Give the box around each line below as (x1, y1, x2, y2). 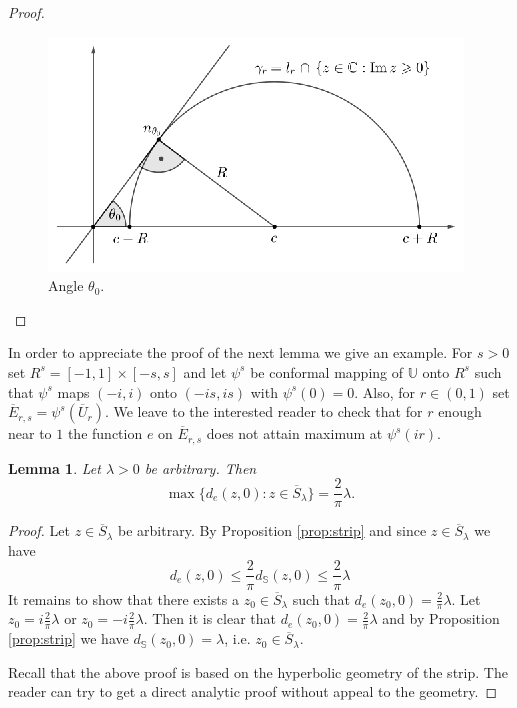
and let (183, 361, 227, 382)
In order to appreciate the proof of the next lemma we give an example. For (8, 342, 473, 363)
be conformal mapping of (250, 361, 404, 382)
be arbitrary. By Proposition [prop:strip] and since (118, 520, 427, 541)
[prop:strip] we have (8, 628, 129, 649)
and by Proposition (382, 608, 500, 629)
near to (8, 423, 52, 444)
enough (438, 401, 482, 422)
